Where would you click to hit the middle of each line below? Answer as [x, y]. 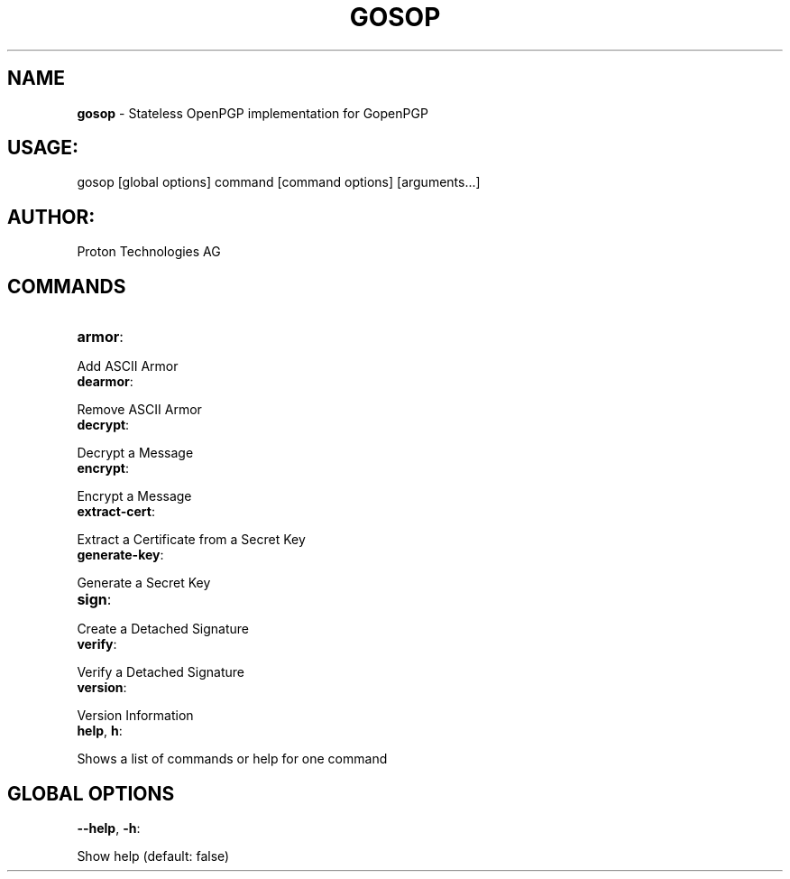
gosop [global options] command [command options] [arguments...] [279, 182]
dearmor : [105, 382]
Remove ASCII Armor [139, 410]
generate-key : [120, 555]
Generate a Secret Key [144, 583]
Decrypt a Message [135, 453]
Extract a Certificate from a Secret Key [191, 540]
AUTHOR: [51, 217]
